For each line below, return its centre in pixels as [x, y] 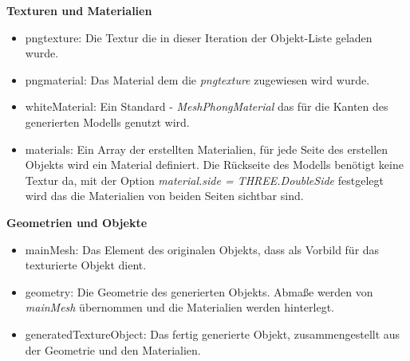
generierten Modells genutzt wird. [107, 122]
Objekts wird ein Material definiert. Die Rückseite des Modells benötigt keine [214, 165]
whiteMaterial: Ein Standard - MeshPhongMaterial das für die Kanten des [207, 106]
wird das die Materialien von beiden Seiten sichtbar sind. [164, 196]
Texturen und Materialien [79, 10]
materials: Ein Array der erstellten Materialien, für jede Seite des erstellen [207, 149]
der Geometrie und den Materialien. [113, 349]
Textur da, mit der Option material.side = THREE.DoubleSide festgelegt [204, 180]
